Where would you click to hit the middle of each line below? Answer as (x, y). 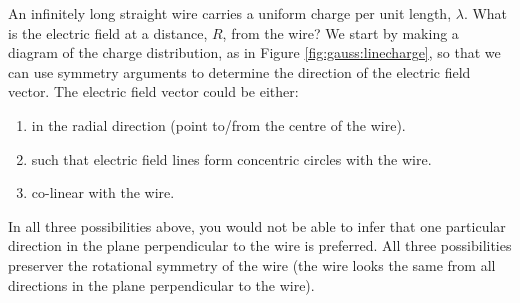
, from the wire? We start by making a (340, 32)
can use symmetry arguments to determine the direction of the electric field (239, 71)
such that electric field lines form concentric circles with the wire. (231, 158)
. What (485, 13)
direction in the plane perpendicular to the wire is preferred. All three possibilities (260, 245)
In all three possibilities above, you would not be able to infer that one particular (257, 225)
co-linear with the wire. (103, 192)
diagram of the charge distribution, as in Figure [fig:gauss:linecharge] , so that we (254, 52)
